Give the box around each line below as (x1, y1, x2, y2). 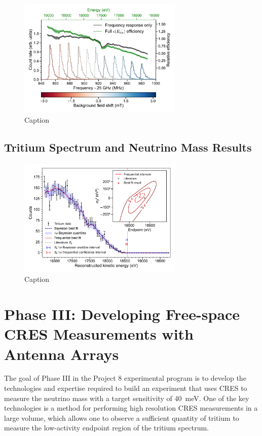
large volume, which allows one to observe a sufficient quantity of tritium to (4, 412, 239, 423)
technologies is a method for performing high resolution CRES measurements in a (4, 403, 258, 413)
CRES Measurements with (4, 323, 194, 344)
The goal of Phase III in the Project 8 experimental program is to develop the (4, 373, 246, 383)
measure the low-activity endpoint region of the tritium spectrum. (4, 422, 209, 433)
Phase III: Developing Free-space (4, 304, 240, 324)
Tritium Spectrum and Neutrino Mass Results (4, 139, 252, 155)
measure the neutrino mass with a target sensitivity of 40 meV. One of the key (4, 392, 249, 403)
